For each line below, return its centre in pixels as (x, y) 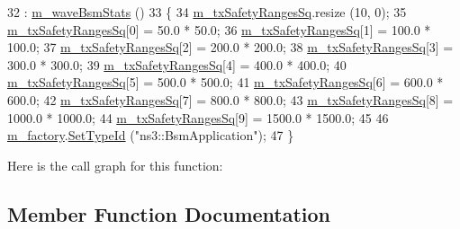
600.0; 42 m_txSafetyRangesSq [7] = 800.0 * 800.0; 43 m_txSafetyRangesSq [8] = (230, 99)
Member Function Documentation (169, 213)
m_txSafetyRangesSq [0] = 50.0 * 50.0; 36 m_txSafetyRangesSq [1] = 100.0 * (219, 29)
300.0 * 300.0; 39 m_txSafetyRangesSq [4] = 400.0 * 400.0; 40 (177, 64)
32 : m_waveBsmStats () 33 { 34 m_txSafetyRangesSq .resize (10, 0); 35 (207, 12)
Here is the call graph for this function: (115, 165)
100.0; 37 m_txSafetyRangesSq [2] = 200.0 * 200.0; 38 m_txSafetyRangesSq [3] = (230, 47)
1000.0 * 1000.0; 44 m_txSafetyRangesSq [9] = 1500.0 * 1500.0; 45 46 (198, 117)
